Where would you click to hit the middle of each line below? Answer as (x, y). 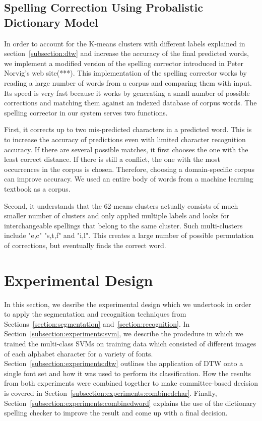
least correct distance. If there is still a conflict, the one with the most (112, 159)
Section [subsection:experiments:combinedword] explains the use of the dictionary (130, 403)
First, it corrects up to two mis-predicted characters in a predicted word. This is (128, 129)
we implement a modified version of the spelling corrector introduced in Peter (124, 63)
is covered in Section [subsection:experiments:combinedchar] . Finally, (111, 393)
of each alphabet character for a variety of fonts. (79, 353)
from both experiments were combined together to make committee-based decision (131, 383)
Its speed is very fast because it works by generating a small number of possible (127, 93)
